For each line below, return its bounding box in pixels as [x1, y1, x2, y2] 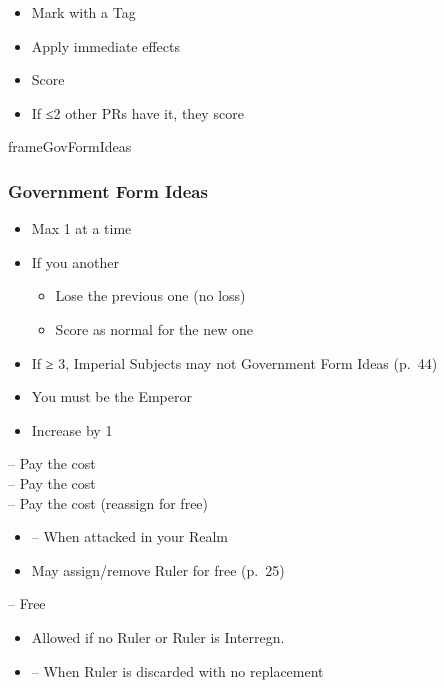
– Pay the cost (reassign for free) [8, 492, 209, 513]
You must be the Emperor [31, 386, 192, 407]
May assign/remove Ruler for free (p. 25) [31, 559, 285, 580]
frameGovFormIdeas [8, 136, 132, 157]
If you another [31, 251, 119, 272]
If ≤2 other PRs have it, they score [31, 102, 244, 123]
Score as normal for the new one [55, 318, 253, 339]
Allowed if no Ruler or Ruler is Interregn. [31, 626, 285, 647]
